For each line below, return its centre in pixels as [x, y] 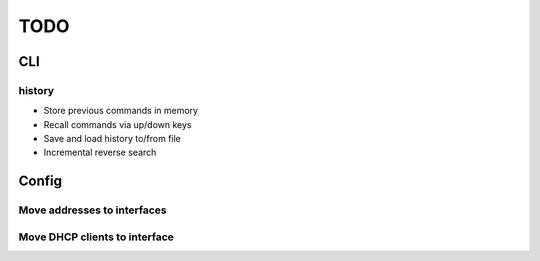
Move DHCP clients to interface [96, 237]
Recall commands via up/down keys [117, 124]
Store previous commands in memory [121, 111]
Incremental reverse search [100, 152]
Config [40, 181]
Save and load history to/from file [112, 139]
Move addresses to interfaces [92, 210]
